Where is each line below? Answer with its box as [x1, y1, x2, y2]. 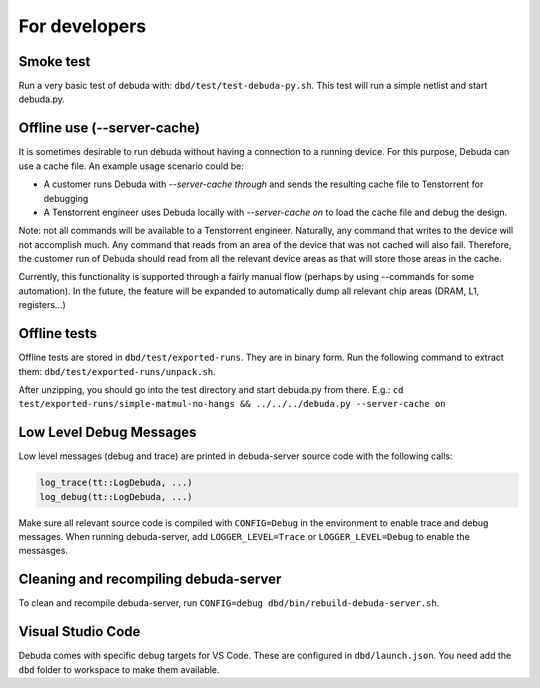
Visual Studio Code [18, 623, 141, 640]
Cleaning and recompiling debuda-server [18, 571, 282, 588]
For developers [18, 15, 147, 37]
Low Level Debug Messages [18, 424, 197, 441]
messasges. [18, 545, 69, 557]
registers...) [18, 299, 67, 311]
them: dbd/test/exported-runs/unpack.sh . [18, 365, 217, 377]
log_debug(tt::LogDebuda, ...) [39, 491, 194, 502]
